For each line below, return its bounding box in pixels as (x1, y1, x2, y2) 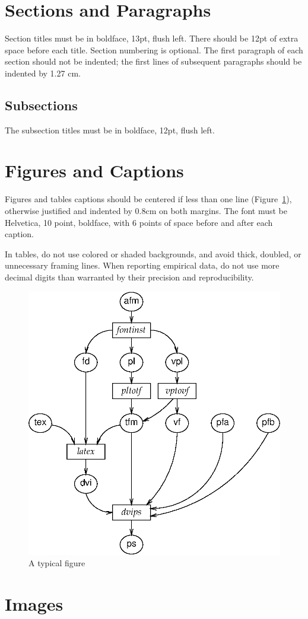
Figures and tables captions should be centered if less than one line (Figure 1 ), (5, 193, 292, 205)
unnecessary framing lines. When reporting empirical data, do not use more (5, 259, 280, 272)
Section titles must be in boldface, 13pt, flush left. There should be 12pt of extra (5, 32, 299, 44)
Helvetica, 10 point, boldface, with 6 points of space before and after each (5, 216, 273, 228)
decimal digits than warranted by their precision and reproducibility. (5, 270, 254, 283)
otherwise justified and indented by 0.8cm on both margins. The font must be (5, 205, 288, 217)
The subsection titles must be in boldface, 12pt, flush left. (5, 123, 215, 136)
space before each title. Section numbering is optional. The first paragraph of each (5, 43, 303, 56)
